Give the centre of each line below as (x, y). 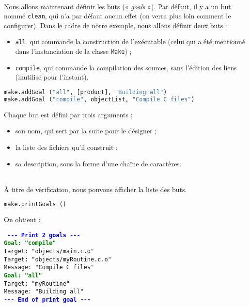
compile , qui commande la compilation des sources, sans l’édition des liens (126, 67)
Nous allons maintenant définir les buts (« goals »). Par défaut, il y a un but (117, 6)
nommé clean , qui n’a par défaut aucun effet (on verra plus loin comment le (117, 16)
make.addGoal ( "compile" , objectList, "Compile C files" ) (99, 99)
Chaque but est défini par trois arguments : (68, 114)
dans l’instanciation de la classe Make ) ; (73, 51)
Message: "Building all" (44, 292)
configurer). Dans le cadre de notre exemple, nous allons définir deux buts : (116, 25)
